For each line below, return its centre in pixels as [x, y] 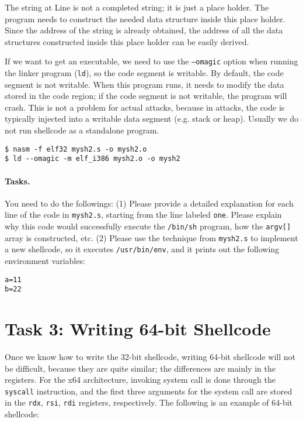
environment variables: [45, 260]
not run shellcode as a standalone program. [82, 130]
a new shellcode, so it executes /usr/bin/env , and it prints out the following [142, 249]
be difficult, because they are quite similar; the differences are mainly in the [140, 368]
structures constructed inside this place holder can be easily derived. [127, 41]
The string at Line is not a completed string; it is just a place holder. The [137, 7]
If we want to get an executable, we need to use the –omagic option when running [151, 61]
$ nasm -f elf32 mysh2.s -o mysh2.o [76, 149]
